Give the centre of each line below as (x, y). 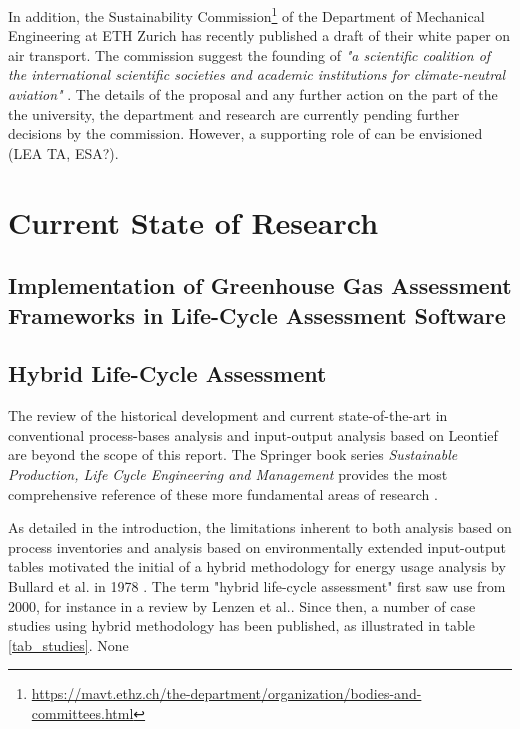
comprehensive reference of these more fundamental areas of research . (223, 493)
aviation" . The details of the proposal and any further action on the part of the (253, 94)
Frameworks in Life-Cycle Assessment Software (257, 314)
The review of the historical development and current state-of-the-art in (228, 415)
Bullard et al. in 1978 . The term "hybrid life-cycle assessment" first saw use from (257, 585)
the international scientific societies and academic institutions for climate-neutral (257, 74)
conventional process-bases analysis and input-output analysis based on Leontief (253, 434)
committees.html (82, 712)
